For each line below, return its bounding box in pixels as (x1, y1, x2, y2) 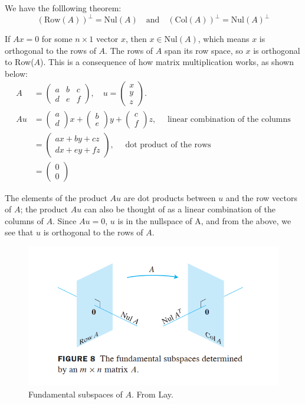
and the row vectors (225, 191, 297, 203)
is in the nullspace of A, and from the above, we (117, 214, 291, 227)
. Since (52, 214, 77, 227)
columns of (5, 214, 44, 227)
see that (5, 226, 34, 238)
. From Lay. (132, 387, 173, 400)
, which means (198, 33, 250, 45)
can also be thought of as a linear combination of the (84, 203, 276, 215)
